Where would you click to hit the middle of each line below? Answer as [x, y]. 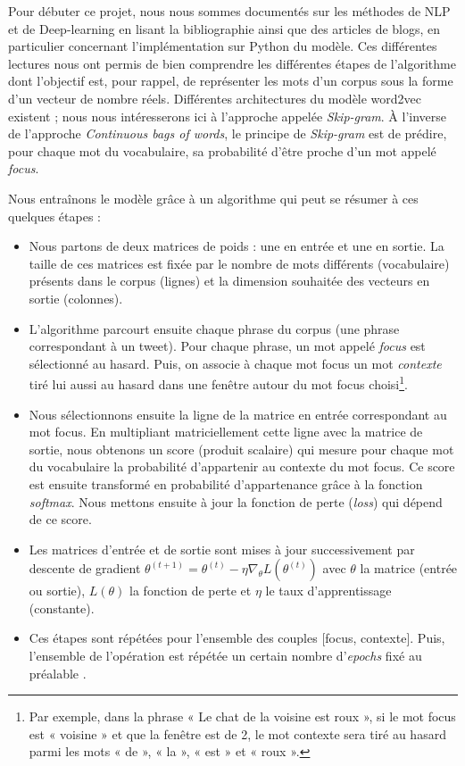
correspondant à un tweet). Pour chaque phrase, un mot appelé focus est [227, 346]
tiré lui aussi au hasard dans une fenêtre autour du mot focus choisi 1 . [218, 383]
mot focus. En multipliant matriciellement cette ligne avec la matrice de [226, 432]
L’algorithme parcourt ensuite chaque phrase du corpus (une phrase [214, 328]
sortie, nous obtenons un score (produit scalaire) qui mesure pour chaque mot [241, 449]
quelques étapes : [54, 216]
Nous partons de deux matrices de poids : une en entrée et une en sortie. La [237, 246]
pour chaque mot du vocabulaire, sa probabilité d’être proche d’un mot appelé [222, 150]
